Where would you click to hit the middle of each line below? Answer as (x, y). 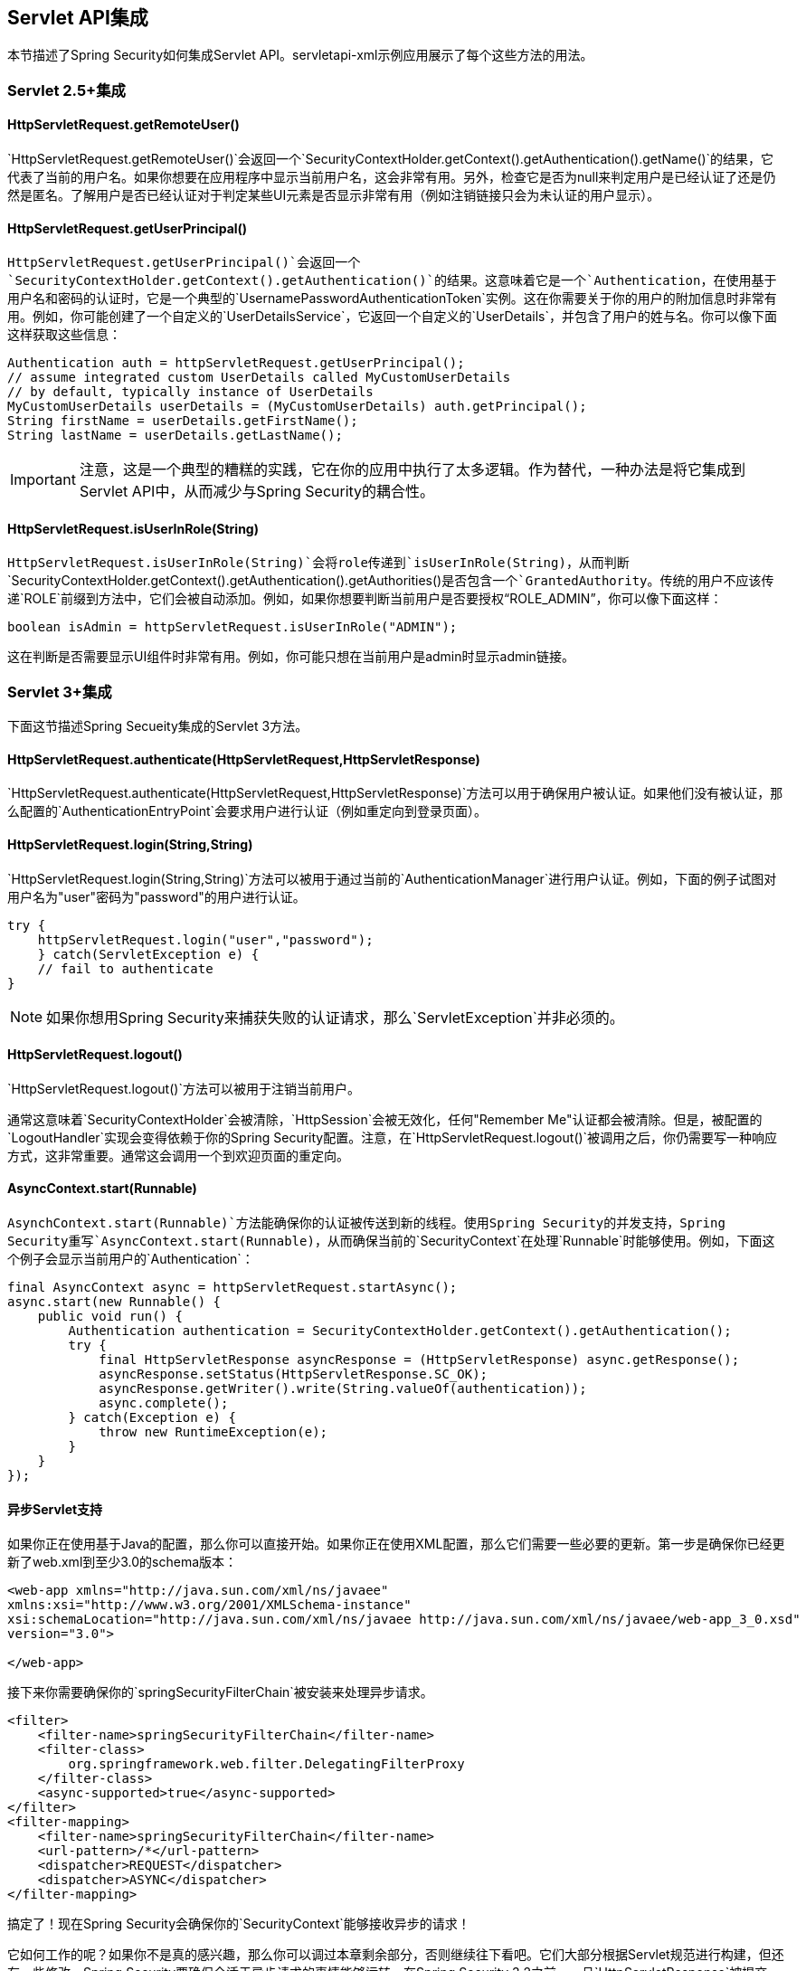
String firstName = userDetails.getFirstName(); (183, 421)
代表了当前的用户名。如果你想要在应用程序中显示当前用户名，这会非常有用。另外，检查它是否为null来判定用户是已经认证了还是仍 (392, 177)
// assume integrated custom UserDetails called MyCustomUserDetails (259, 378)
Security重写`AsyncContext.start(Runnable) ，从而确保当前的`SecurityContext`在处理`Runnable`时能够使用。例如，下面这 (391, 1241)
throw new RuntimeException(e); (213, 1432)
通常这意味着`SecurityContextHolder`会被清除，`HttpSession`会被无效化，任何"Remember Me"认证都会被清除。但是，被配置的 (385, 1119)
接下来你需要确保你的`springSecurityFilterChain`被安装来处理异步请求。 (220, 1692)
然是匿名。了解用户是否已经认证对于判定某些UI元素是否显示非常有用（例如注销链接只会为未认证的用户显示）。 (334, 195)
